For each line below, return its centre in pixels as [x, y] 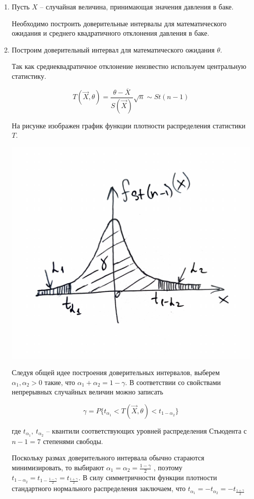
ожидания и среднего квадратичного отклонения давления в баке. [110, 33]
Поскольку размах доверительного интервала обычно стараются [108, 458]
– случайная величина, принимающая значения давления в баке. [137, 6]
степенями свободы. [73, 441]
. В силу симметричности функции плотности [148, 477]
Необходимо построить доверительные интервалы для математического [119, 23]
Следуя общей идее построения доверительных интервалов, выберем [116, 372]
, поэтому [168, 468]
